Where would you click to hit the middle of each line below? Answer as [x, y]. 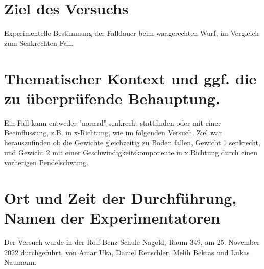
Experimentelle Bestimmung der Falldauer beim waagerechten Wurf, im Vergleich [132, 33]
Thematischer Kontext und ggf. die [130, 78]
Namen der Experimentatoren [112, 217]
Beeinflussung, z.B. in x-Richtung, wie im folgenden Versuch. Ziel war [113, 132]
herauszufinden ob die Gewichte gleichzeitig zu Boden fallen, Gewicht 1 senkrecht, [132, 142]
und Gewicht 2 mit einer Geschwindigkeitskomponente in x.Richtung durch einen [131, 152]
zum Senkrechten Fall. [39, 43]
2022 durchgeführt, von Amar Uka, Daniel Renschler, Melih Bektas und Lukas [127, 252]
